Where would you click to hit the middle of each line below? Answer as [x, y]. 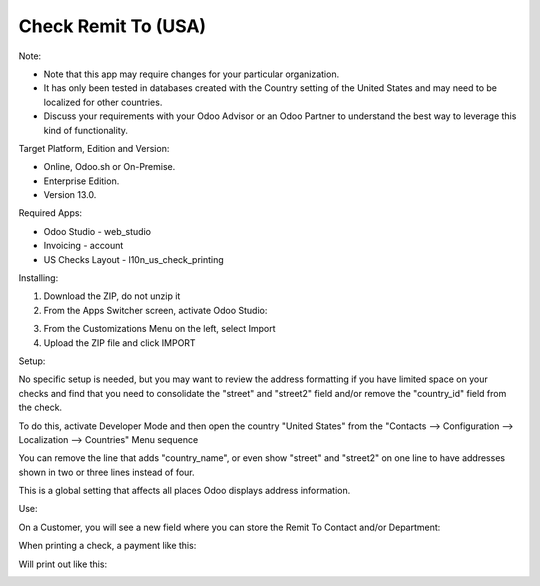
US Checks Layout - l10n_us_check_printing [133, 259]
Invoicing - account [83, 246]
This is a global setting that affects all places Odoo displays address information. [184, 491]
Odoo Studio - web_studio [97, 231]
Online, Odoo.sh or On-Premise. [109, 167]
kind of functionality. [86, 130]
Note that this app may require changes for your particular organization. [191, 74]
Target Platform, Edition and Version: [94, 148]
